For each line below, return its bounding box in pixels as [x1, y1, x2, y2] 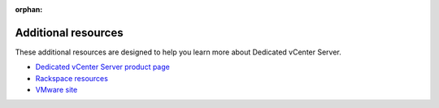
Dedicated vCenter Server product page [35, 62, 170, 72]
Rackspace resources [35, 73, 109, 83]
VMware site [35, 85, 78, 95]
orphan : [15, 5, 43, 14]
